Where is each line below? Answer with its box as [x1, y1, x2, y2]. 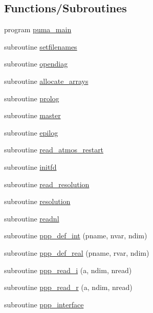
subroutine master [4, 110, 61, 121]
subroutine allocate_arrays [4, 75, 89, 86]
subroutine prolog [4, 93, 59, 103]
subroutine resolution [4, 196, 71, 207]
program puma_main [4, 24, 72, 35]
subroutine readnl [4, 213, 59, 223]
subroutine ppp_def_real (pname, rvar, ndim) [4, 247, 149, 258]
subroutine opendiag [4, 58, 68, 69]
